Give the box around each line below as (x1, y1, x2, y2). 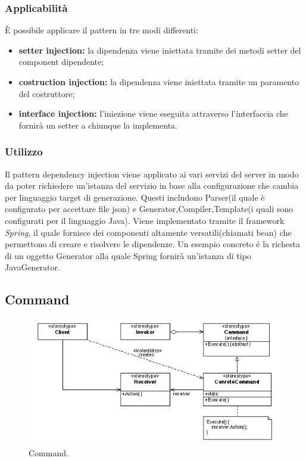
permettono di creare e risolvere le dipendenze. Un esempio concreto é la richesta (5, 238, 300, 250)
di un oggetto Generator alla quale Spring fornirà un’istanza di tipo (5, 249, 251, 261)
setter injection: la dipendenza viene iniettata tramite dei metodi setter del (18, 43, 301, 56)
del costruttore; (18, 87, 75, 99)
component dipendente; (18, 55, 104, 68)
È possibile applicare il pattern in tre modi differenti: (5, 24, 198, 36)
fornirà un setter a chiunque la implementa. (18, 119, 178, 131)
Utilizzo (5, 144, 43, 159)
